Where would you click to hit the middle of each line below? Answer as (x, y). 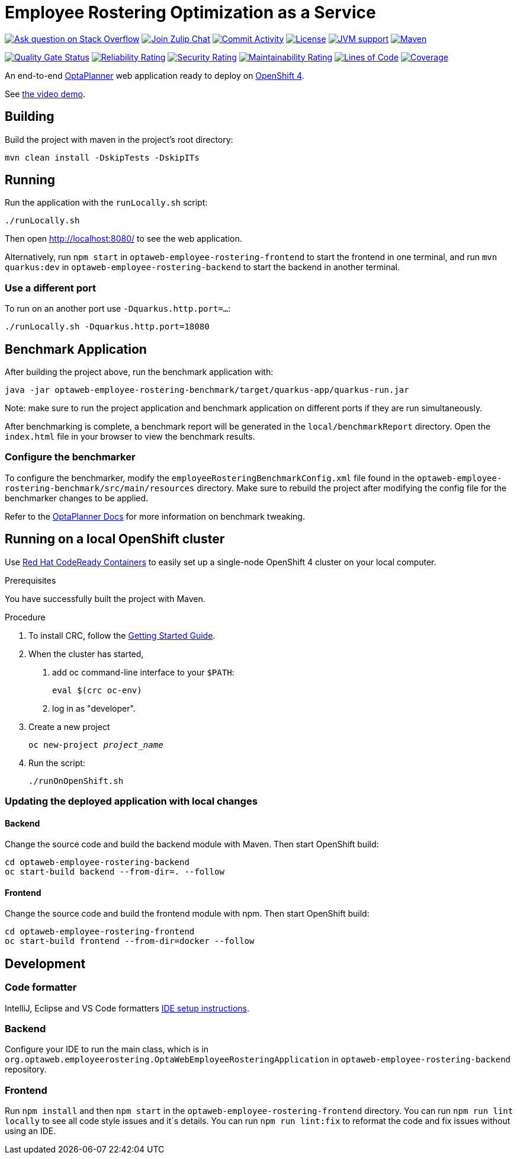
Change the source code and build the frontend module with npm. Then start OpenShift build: (187, 914)
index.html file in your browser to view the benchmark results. (130, 437)
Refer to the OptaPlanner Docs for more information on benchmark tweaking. (155, 516)
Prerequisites (30, 580)
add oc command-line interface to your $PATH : (143, 672)
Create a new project (69, 726)
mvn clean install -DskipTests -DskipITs (102, 157)
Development (45, 963)
